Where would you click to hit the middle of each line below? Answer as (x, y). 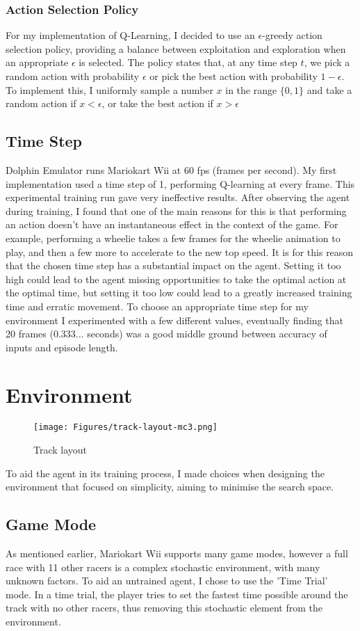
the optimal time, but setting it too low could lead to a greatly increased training (179, 293)
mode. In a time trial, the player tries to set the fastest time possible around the (177, 594)
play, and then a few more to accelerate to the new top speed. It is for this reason (180, 251)
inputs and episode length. (62, 347)
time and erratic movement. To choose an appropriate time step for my (157, 306)
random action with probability (73, 76)
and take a (329, 89)
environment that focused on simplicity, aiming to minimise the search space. (170, 487)
